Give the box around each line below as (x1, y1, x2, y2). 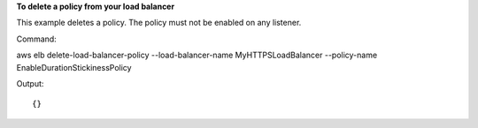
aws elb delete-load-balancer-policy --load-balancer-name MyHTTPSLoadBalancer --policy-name (16, 49, 378, 61)
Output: (16, 78, 44, 88)
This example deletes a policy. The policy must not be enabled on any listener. (16, 18, 302, 28)
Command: (16, 34, 57, 44)
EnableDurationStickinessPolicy (16, 62, 132, 72)
